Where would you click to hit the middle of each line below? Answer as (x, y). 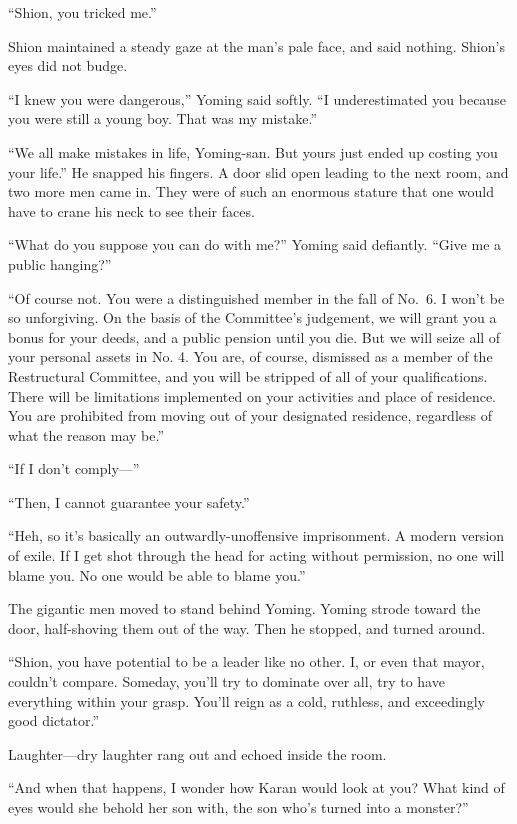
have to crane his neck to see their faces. (131, 210)
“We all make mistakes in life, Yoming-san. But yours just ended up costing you (253, 151)
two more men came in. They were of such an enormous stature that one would (251, 191)
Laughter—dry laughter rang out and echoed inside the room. (197, 753)
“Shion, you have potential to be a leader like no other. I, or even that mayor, (246, 661)
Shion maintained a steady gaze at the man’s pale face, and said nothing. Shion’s (256, 45)
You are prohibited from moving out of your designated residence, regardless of (250, 415)
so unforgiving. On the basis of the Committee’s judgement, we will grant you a (252, 317)
